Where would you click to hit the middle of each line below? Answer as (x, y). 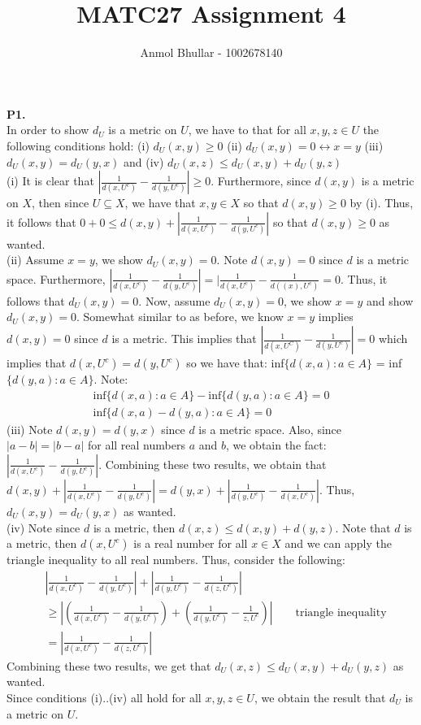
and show (390, 300)
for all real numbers (136, 445)
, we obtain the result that (320, 697)
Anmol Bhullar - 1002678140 (211, 52)
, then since (61, 203)
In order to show (48, 130)
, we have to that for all (247, 130)
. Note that (363, 527)
